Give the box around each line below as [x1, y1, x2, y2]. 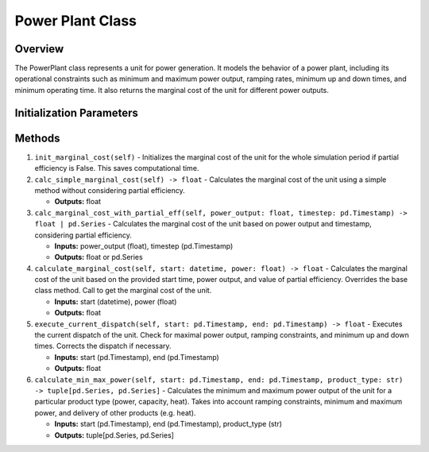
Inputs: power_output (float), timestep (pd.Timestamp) [54, 241, 234, 250]
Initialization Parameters [14, 106, 139, 119]
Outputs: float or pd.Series [54, 253, 143, 262]
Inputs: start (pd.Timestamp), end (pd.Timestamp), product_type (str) [54, 419, 282, 429]
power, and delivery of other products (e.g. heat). [34, 408, 196, 417]
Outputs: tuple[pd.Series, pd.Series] [54, 430, 175, 440]
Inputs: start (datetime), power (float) [54, 296, 177, 306]
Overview [14, 42, 64, 56]
